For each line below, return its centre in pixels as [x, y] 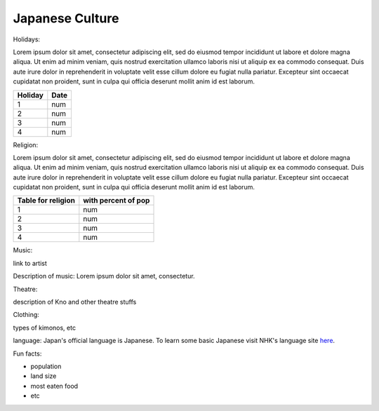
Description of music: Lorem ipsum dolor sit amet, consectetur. [104, 276]
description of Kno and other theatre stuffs [75, 302]
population [46, 366]
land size [44, 376]
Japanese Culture [66, 18]
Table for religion [46, 201]
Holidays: [27, 39]
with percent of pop [117, 201]
